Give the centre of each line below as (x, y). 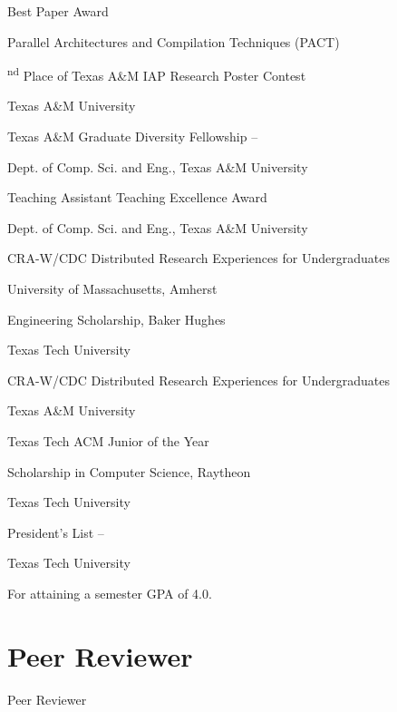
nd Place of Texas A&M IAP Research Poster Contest (157, 74)
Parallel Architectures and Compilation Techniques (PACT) (174, 41)
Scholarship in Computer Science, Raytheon (129, 471)
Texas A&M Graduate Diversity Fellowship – (133, 137)
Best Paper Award (58, 11)
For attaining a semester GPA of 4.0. (110, 593)
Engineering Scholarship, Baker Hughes (116, 319)
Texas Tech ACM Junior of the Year (108, 440)
